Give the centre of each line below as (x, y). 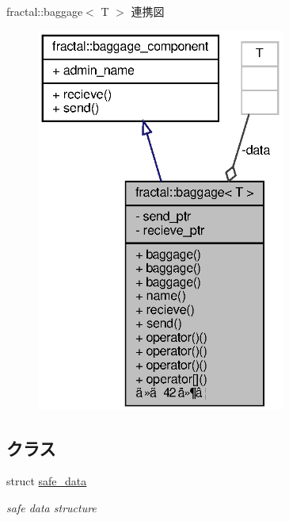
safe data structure (51, 507)
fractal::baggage (45, 11)
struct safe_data (47, 481)
